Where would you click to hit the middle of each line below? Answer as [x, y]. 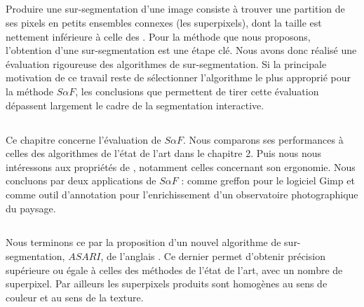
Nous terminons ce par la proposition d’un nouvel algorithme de [143, 242]
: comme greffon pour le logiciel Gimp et [268, 180]
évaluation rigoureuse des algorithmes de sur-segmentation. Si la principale [166, 63]
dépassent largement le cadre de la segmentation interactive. [135, 105]
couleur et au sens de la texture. [75, 297]
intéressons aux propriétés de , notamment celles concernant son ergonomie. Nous [181, 166]
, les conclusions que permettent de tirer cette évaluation [197, 91]
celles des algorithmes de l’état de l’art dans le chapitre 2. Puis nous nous [163, 153]
